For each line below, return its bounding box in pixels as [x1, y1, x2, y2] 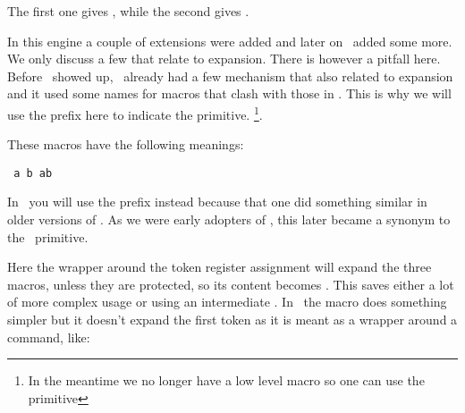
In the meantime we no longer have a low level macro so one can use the [28, 371, 425, 390]
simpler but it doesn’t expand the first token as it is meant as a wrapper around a [7, 310, 458, 329]
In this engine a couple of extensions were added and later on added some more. [7, 31, 452, 50]
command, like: [7, 327, 90, 346]
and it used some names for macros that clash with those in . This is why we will [7, 84, 452, 103]
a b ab [13, 166, 53, 180]
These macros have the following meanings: [7, 135, 244, 154]
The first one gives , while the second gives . [7, 2, 249, 20]
